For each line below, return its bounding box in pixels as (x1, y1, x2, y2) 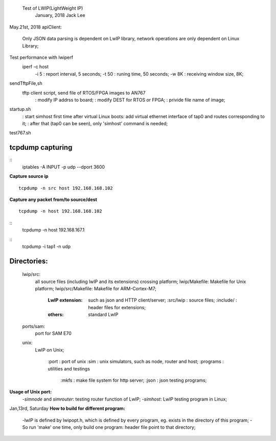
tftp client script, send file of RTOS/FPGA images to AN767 (22, 89, 146, 96)
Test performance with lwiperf (9, 54, 74, 60)
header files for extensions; (88, 304, 146, 310)
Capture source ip (9, 173, 49, 179)
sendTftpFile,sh (9, 80, 43, 86)
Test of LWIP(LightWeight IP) (22, 5, 83, 11)
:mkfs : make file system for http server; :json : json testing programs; (60, 377, 207, 383)
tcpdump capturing (9, 143, 73, 152)
